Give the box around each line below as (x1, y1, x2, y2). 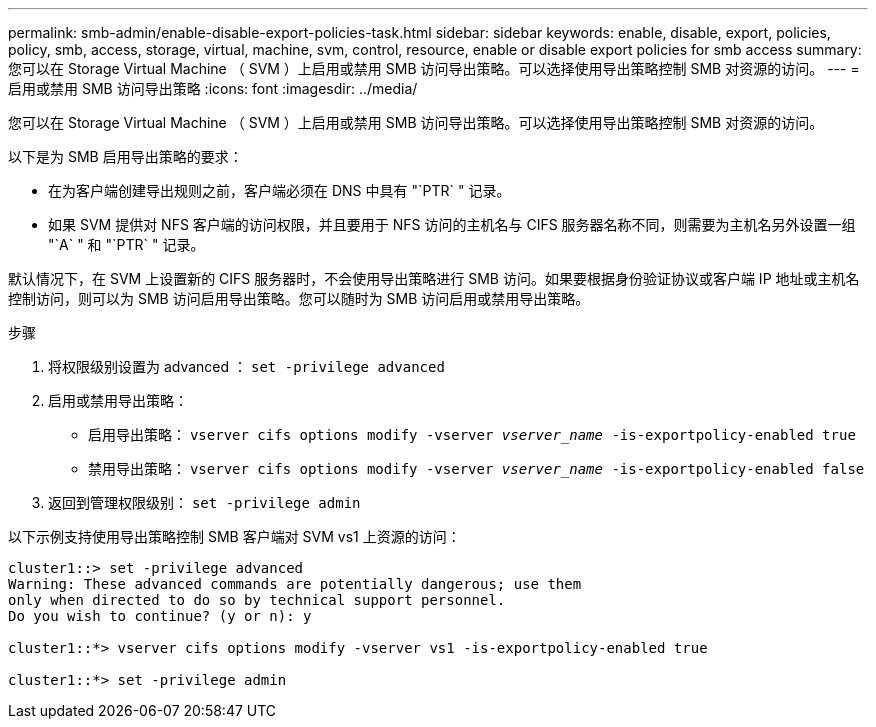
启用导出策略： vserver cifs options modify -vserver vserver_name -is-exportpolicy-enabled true (88, 426, 856, 443)
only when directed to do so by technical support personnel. (8, 592, 506, 608)
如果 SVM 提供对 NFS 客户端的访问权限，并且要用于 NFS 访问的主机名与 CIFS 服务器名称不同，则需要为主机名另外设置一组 (48, 216, 856, 233)
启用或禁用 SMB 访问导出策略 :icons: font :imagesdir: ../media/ (8, 80, 418, 97)
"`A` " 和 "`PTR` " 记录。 (48, 236, 205, 253)
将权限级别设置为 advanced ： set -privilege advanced (48, 358, 445, 375)
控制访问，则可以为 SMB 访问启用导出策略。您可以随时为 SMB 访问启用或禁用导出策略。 (8, 290, 590, 307)
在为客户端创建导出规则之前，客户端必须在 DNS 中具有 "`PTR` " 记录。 (48, 182, 511, 199)
